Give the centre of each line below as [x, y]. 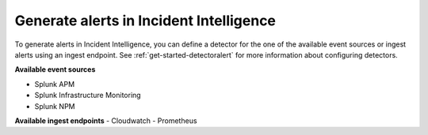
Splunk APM [55, 84]
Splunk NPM [55, 106]
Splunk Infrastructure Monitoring [88, 96]
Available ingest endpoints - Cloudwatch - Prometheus [106, 120]
